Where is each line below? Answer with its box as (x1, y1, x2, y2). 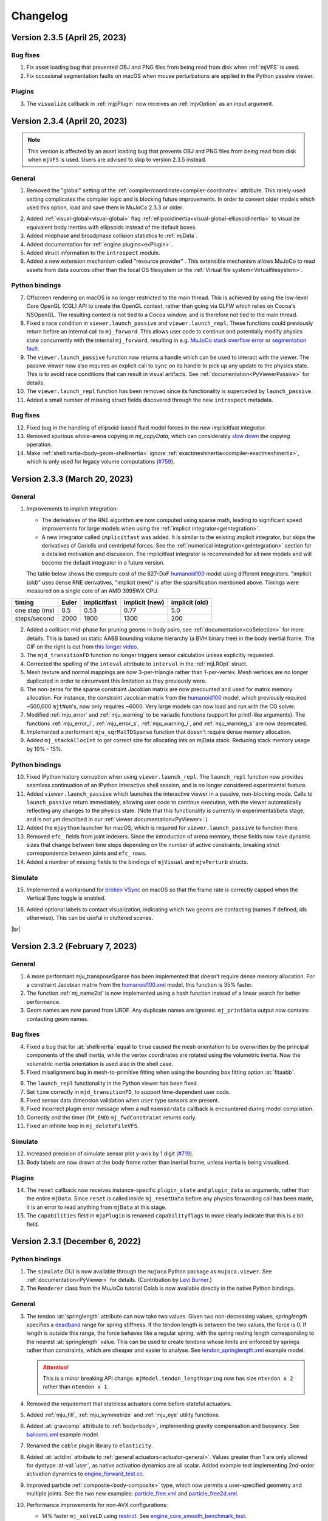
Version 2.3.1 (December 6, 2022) (11, 1236, 141, 1247)
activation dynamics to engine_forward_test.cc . (26, 1470, 145, 1478)
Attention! (43, 1363, 69, 1371)
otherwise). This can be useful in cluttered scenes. (26, 914, 154, 922)
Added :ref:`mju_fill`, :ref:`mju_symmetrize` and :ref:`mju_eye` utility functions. (26, 1411, 220, 1419)
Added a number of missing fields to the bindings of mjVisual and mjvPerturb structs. (26, 858, 248, 865)
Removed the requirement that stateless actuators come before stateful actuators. (26, 1400, 232, 1407)
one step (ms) (15, 606, 55, 614)
